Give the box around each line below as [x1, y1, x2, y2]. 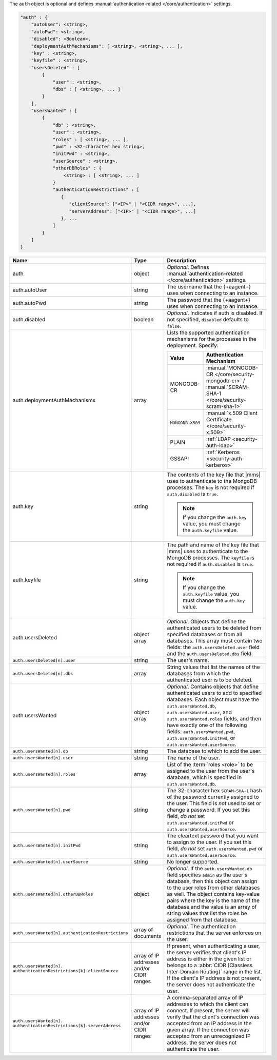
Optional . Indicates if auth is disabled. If [167, 309, 263, 317]
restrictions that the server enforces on [167, 929, 262, 936]
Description [167, 257, 196, 264]
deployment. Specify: [167, 342, 219, 349]
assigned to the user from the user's [167, 768, 255, 775]
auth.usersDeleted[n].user [12, 657, 76, 663]
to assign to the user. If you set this [167, 839, 252, 846]
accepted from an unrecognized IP [167, 1033, 251, 1040]
